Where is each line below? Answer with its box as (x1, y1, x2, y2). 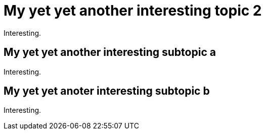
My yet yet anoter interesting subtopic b (4, 85, 210, 98)
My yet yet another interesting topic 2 (4, 2, 262, 19)
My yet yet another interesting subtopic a (4, 46, 216, 59)
